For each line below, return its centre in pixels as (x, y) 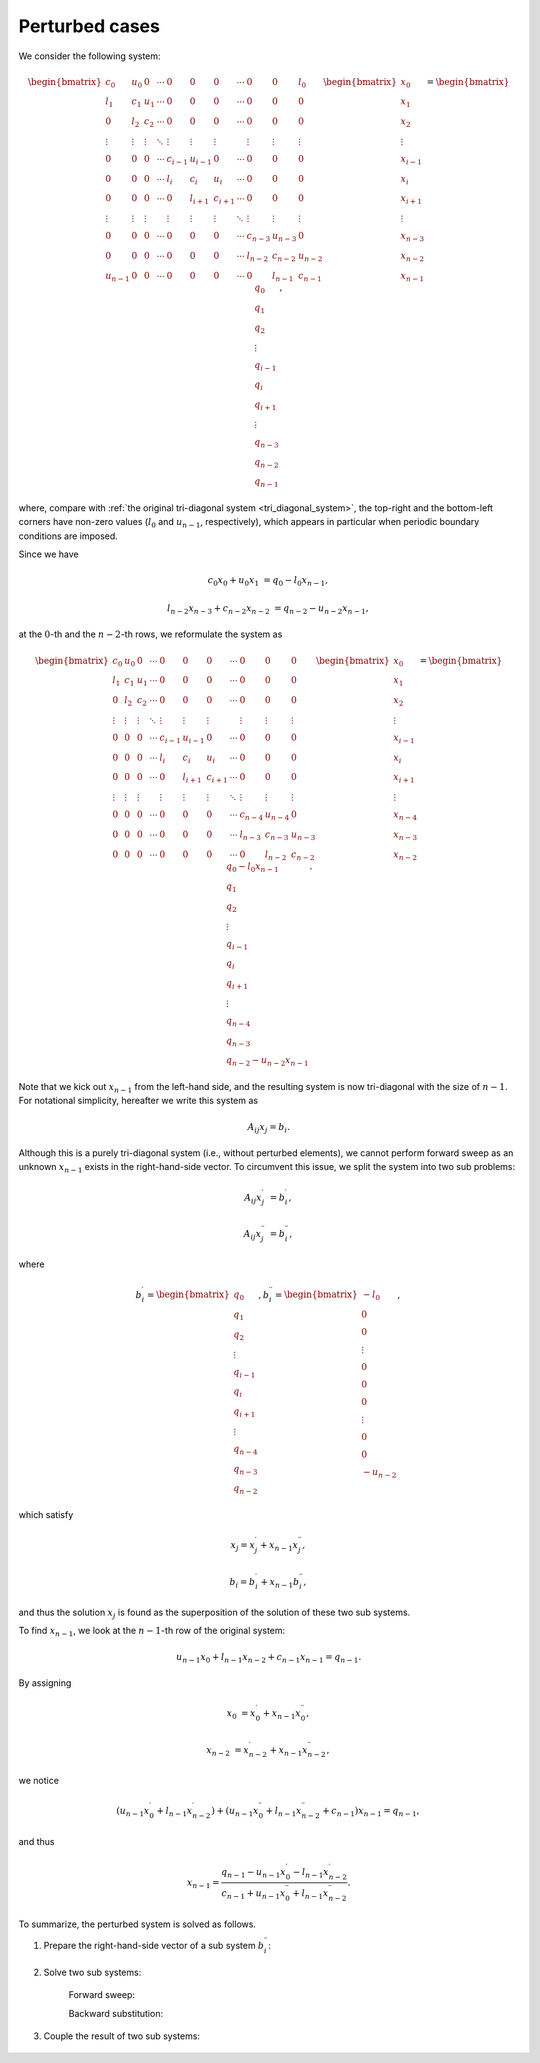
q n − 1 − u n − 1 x (253, 1873)
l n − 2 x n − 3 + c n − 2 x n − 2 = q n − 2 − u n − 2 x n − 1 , (267, 609)
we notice (39, 1781)
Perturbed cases (89, 26)
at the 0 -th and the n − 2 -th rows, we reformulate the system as (150, 634)
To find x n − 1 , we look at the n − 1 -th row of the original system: (152, 1632)
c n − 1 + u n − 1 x (253, 1894)
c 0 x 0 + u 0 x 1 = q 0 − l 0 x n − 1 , (268, 582)
